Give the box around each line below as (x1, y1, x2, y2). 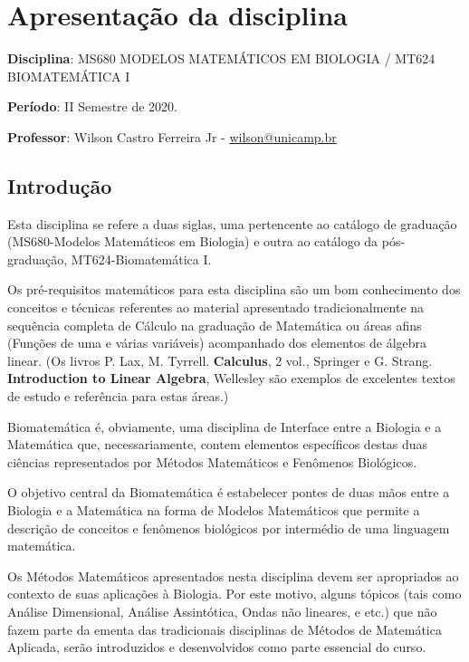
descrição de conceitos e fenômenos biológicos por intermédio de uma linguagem (7, 518, 450, 537)
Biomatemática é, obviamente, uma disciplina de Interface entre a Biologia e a (7, 417, 442, 436)
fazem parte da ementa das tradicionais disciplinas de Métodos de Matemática (7, 619, 442, 638)
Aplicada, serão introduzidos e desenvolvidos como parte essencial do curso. (7, 638, 426, 657)
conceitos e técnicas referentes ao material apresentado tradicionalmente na (7, 298, 425, 317)
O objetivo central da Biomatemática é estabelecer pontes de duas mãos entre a (7, 483, 450, 502)
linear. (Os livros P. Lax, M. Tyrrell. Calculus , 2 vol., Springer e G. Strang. (7, 350, 433, 369)
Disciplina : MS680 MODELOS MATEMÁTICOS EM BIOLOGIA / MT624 (7, 49, 435, 68)
